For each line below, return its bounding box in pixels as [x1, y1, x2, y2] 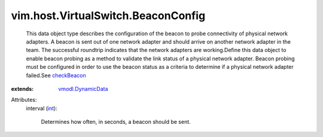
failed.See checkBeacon [26, 72, 86, 79]
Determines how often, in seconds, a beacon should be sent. [41, 118, 191, 126]
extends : [11, 85, 34, 92]
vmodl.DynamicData [58, 85, 108, 92]
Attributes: [11, 96, 37, 103]
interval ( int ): [26, 105, 58, 112]
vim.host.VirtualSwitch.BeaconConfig [11, 9, 206, 22]
